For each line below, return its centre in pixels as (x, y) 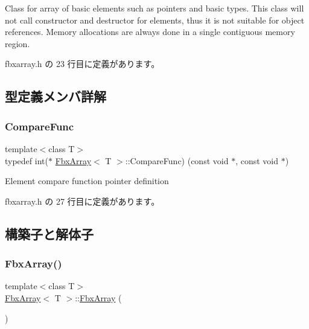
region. (18, 43)
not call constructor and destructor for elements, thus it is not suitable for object (155, 20)
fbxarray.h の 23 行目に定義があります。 (82, 64)
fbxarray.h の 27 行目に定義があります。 (82, 201)
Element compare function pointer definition (87, 181)
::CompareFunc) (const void (177, 160)
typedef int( (27, 160)
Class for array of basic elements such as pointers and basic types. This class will (154, 8)
